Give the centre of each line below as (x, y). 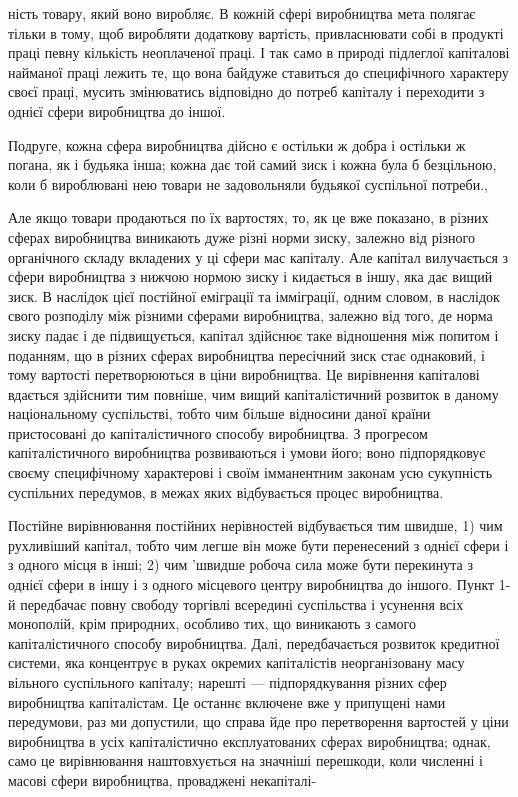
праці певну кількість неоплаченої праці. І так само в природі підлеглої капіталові (259, 52)
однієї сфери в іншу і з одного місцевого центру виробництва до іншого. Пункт (251, 584)
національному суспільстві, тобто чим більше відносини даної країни (219, 413)
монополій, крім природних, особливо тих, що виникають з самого (212, 623)
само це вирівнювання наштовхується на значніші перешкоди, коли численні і (245, 760)
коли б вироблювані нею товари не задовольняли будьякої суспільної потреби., (248, 183)
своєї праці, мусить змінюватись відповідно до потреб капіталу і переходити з (246, 91)
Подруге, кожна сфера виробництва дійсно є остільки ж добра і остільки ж (237, 144)
